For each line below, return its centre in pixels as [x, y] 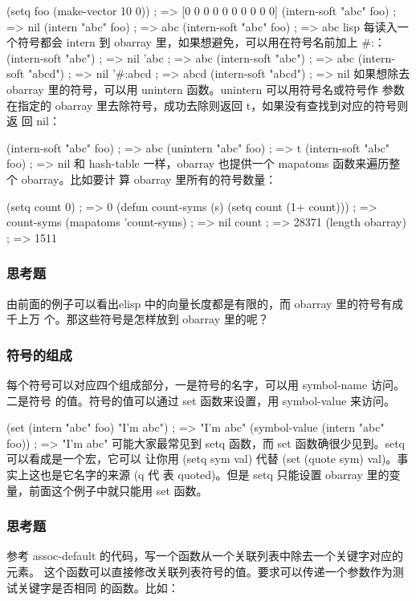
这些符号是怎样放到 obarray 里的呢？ [173, 319]
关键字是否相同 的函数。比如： [98, 587]
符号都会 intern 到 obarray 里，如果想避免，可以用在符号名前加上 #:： [201, 42]
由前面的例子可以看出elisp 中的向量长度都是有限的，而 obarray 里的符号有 [200, 303]
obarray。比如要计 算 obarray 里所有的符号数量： [149, 179]
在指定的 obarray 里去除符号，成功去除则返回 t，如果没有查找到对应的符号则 [208, 105]
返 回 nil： [33, 121]
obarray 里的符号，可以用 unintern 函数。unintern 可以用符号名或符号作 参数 [206, 89]
